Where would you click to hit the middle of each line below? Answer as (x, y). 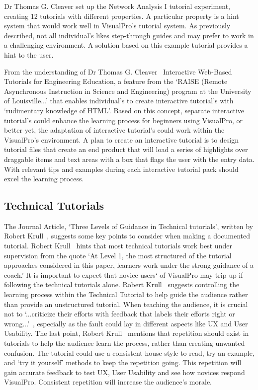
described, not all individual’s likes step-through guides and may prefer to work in (129, 35)
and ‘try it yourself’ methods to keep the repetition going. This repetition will (123, 362)
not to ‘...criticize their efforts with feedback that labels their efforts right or (120, 314)
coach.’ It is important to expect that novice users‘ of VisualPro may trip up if (124, 274)
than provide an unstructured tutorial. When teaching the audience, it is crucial (126, 304)
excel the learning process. (44, 179)
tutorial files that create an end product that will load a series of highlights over (126, 149)
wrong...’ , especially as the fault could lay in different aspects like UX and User (126, 323)
